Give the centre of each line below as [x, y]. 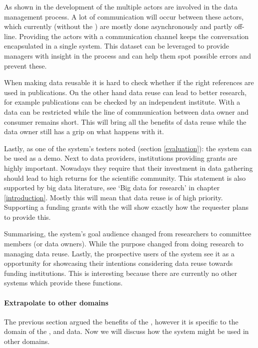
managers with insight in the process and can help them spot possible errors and [127, 55]
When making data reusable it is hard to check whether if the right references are [129, 82]
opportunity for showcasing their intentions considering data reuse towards [118, 263]
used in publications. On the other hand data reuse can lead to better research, [125, 92]
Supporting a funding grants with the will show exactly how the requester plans [126, 207]
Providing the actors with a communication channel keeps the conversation [134, 36]
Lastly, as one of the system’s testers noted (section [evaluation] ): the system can [128, 148]
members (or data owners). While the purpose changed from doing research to [124, 244]
